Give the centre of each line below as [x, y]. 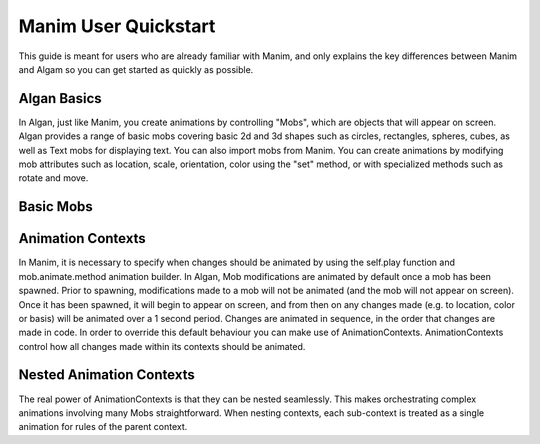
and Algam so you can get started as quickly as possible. [136, 69]
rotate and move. [53, 178]
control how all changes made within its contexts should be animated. [162, 346]
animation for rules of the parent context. [103, 427]
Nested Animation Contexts [106, 375]
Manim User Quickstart [117, 26]
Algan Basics [60, 98]
